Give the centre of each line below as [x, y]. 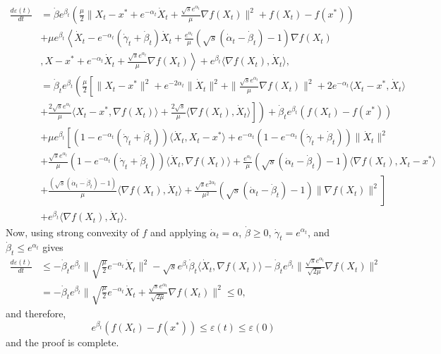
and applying [179, 232]
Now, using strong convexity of [72, 232]
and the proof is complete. [62, 342]
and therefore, [36, 313]
